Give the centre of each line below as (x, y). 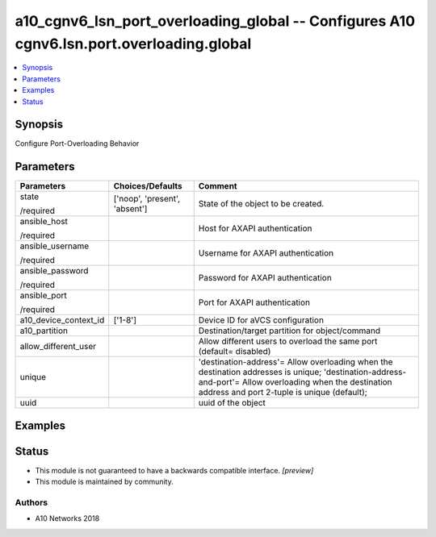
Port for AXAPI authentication (254, 302)
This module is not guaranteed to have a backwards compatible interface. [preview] (174, 470)
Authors (31, 502)
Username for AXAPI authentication (266, 253)
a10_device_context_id (62, 320)
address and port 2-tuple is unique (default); (283, 393)
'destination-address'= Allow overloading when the (296, 362)
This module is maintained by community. (104, 482)
